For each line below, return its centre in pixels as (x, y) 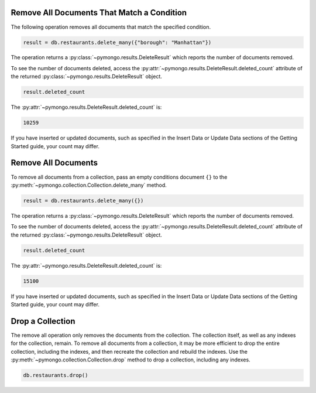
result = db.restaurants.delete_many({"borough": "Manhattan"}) (117, 42)
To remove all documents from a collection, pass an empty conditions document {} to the (119, 177)
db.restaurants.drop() (56, 375)
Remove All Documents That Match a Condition (99, 13)
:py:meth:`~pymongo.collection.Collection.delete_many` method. (89, 185)
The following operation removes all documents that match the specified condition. (111, 27)
